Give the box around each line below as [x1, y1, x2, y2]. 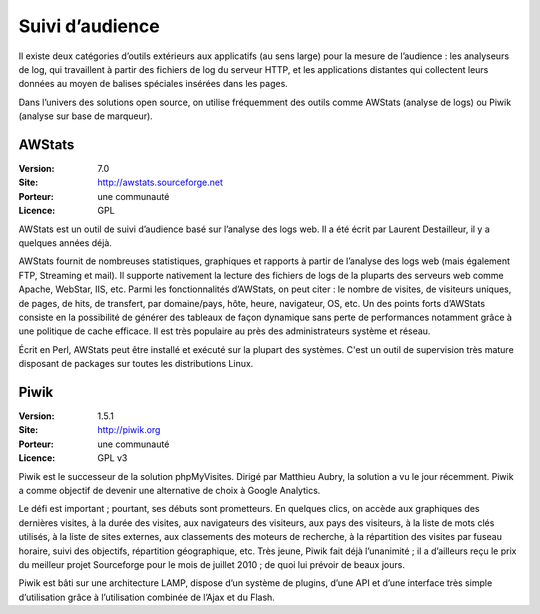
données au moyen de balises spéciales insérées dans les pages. [18, 78, 289, 90]
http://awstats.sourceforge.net [97, 176, 224, 189]
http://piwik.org [97, 424, 161, 436]
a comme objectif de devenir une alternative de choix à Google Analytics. [18, 484, 321, 496]
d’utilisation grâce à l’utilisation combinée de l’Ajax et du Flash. [18, 591, 275, 603]
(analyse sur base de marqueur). [18, 110, 154, 122]
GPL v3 [97, 452, 128, 464]
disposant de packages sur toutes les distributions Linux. [18, 358, 254, 370]
